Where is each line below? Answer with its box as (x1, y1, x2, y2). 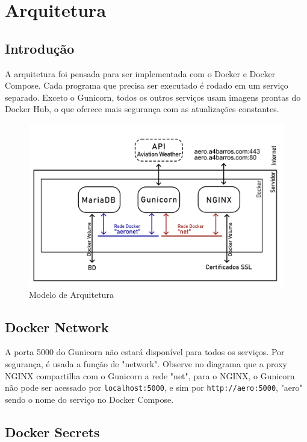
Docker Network (5, 317, 109, 336)
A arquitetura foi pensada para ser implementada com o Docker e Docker (5, 67, 276, 80)
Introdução (5, 39, 75, 57)
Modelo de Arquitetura (29, 288, 114, 300)
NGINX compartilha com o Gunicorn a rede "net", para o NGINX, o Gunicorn (5, 369, 295, 382)
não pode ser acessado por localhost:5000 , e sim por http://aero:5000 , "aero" (5, 381, 303, 394)
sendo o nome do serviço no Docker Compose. (5, 393, 174, 405)
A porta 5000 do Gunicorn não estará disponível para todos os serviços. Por (5, 346, 285, 358)
